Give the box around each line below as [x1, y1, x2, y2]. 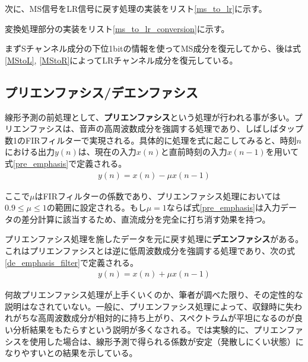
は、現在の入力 [78, 145, 136, 158]
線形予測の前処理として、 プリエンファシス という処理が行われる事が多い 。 [5, 110, 294, 123]
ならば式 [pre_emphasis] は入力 [166, 201, 280, 214]
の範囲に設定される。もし [46, 201, 147, 214]
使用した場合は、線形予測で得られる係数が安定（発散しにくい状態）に [29, 335, 304, 347]
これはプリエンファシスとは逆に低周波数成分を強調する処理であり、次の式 [5, 244, 295, 256]
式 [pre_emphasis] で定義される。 [5, 157, 127, 169]
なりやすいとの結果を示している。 [5, 347, 138, 359]
